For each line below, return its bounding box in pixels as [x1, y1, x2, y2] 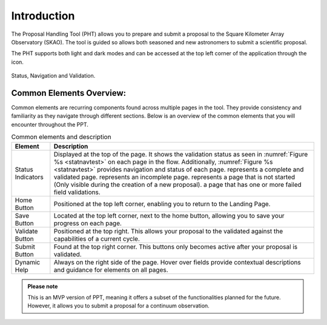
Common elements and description [11, 133, 111, 141]
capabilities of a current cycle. [53, 234, 140, 243]
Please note [27, 283, 58, 290]
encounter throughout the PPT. [11, 121, 89, 128]
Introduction [11, 9, 75, 22]
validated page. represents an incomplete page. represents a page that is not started [53, 173, 296, 181]
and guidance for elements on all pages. [53, 266, 169, 274]
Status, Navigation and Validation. [11, 72, 96, 79]
